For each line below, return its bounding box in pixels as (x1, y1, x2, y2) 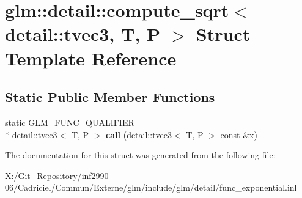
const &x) (220, 128, 257, 141)
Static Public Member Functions (5, 87, 215, 106)
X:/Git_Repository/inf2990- (5, 169, 112, 182)
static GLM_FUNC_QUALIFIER (5, 116, 134, 128)
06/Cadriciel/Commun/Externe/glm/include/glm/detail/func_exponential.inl (5, 181, 297, 194)
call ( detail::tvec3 (106, 128, 172, 141)
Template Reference (5, 45, 177, 70)
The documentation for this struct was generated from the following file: (5, 148, 276, 161)
